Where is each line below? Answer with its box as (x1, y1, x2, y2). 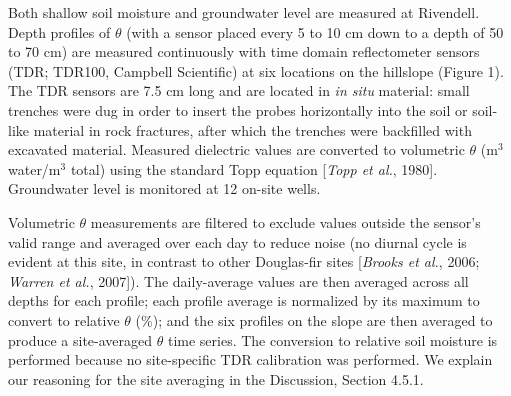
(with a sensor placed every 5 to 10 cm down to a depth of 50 (126, 21, 504, 42)
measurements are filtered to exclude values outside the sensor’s (90, 211, 481, 232)
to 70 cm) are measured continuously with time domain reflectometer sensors (8, 41, 480, 62)
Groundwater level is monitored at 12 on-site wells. (8, 178, 321, 199)
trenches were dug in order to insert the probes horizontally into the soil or (8, 99, 468, 120)
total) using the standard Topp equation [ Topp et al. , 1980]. (70, 158, 438, 179)
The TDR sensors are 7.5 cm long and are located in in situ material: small (8, 80, 470, 101)
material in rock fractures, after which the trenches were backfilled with (33, 119, 472, 140)
